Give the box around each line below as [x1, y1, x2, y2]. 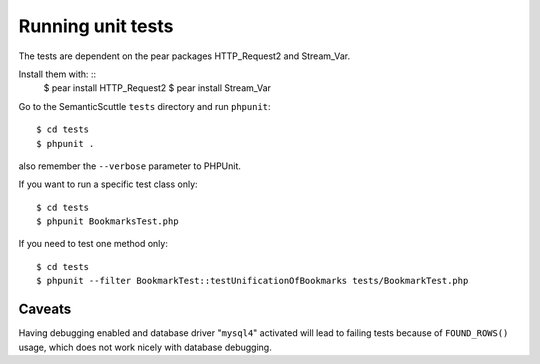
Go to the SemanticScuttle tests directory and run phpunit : [18, 100, 271, 112]
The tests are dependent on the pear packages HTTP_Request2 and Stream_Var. [18, 50, 351, 62]
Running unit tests [18, 15, 174, 37]
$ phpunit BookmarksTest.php [36, 216, 179, 227]
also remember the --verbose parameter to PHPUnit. [18, 160, 242, 172]
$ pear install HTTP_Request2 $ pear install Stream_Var [43, 82, 272, 94]
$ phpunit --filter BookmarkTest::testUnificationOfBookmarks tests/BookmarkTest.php [36, 275, 469, 287]
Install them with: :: [18, 68, 97, 80]
